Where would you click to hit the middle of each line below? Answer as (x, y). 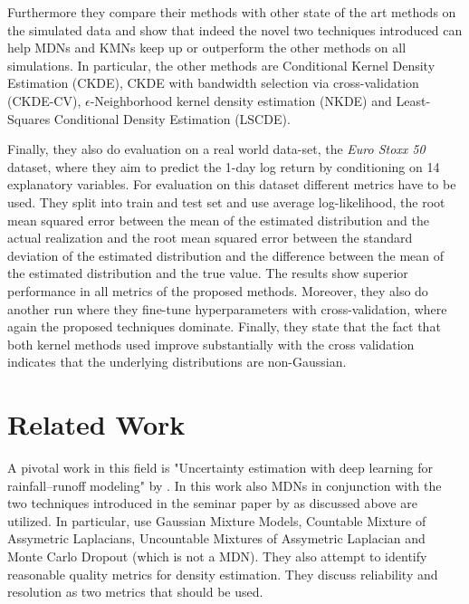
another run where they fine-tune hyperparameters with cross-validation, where (227, 308)
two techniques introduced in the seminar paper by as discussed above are (212, 503)
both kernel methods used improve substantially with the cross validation (211, 344)
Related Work (96, 424)
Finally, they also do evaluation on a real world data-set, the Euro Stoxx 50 (216, 149)
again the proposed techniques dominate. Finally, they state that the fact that (224, 326)
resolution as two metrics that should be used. (135, 592)
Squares (29, 118)
